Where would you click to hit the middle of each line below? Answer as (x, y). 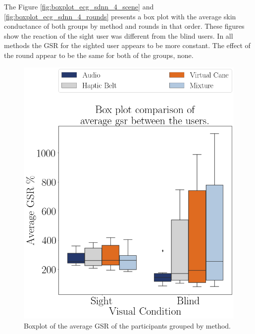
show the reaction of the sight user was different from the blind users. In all (119, 35)
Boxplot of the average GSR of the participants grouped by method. (127, 325)
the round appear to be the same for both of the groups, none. (99, 55)
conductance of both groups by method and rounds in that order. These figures (124, 26)
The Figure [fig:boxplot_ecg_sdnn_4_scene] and (79, 6)
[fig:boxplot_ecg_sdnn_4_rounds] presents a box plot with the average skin (120, 16)
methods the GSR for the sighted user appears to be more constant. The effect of (127, 45)
